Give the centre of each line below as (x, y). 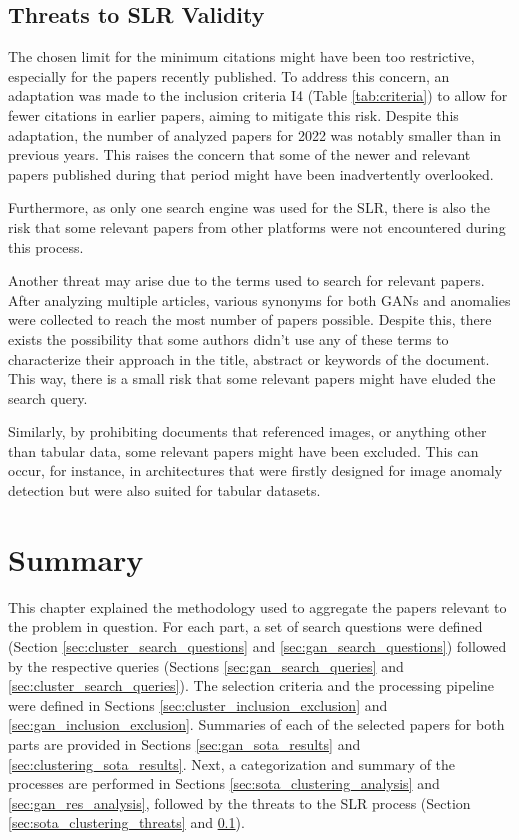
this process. (46, 246)
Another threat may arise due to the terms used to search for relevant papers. (246, 280)
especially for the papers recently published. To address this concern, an (229, 75)
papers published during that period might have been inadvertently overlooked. (251, 173)
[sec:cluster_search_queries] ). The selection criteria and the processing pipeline (251, 685)
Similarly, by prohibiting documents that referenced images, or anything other (247, 431)
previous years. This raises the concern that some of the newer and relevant (239, 154)
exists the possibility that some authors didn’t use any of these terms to (228, 338)
